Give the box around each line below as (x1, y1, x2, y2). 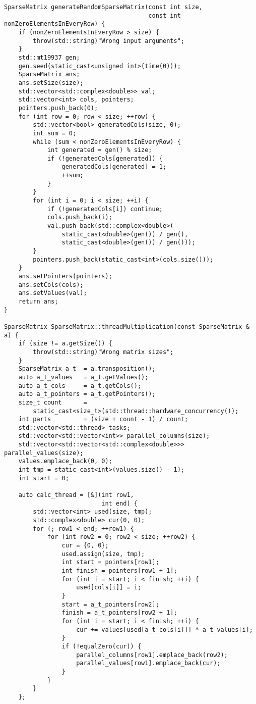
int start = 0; (18, 474, 69, 482)
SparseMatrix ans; (18, 71, 80, 78)
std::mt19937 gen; (18, 54, 80, 61)
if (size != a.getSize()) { (18, 340, 112, 347)
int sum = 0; (33, 129, 77, 137)
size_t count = (18, 398, 87, 406)
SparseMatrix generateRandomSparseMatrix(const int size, (4, 4, 203, 11)
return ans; (18, 297, 58, 305)
